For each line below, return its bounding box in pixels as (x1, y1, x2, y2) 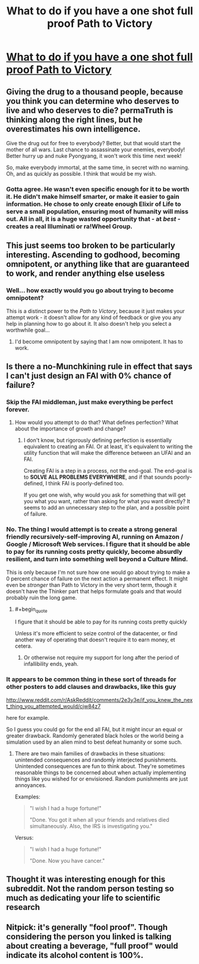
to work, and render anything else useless (6, 269, 165, 279)
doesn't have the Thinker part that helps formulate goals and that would (6, 588, 182, 595)
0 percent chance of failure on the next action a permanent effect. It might (6, 575, 188, 582)
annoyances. (14, 781, 46, 788)
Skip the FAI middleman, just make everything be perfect (6, 398, 173, 406)
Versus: (14, 834, 34, 841)
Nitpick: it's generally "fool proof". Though (6, 922, 168, 932)
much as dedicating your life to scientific (6, 893, 160, 903)
